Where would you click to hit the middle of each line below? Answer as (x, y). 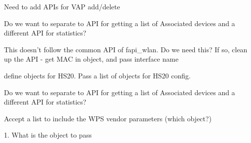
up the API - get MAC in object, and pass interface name (91, 59)
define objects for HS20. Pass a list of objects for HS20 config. (97, 75)
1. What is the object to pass (48, 135)
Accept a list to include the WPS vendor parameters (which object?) (108, 118)
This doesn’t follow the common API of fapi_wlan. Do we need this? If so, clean (126, 49)
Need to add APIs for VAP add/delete (62, 6)
